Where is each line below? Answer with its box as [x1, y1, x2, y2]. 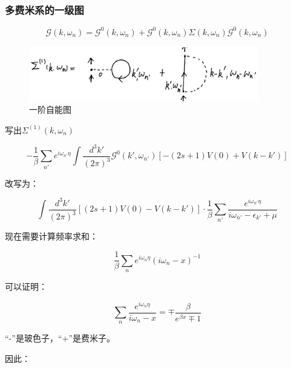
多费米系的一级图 [5, 2, 84, 17]
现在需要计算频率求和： [5, 230, 98, 243]
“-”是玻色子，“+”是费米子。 [5, 332, 115, 344]
